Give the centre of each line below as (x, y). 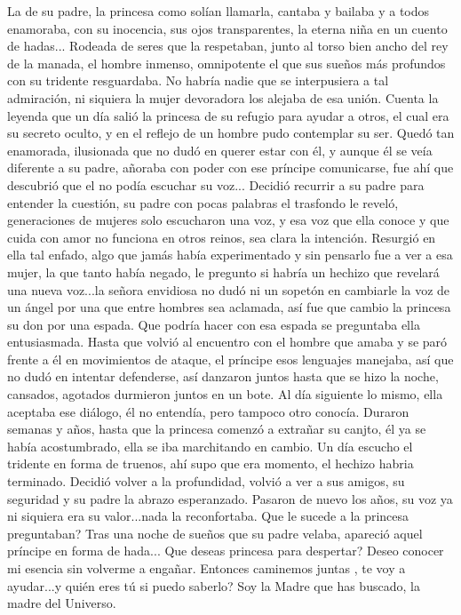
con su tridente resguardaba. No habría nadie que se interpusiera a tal (198, 80)
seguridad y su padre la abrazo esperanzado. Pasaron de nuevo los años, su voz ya (230, 498)
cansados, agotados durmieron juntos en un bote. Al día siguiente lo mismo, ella (225, 394)
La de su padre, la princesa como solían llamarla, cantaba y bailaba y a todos (219, 11)
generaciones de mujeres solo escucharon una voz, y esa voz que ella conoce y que (228, 220)
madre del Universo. (62, 603)
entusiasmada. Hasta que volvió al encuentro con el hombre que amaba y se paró (227, 342)
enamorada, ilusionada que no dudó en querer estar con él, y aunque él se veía (220, 150)
